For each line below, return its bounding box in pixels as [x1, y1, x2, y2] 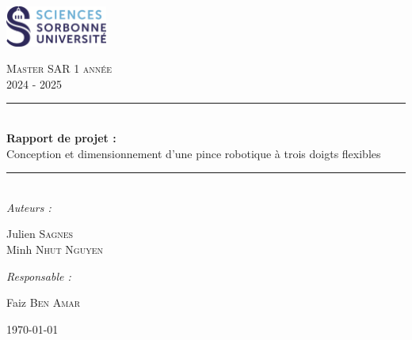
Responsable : [6, 267, 71, 284]
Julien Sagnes [6, 225, 74, 242]
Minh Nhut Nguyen [6, 240, 104, 257]
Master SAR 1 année [6, 60, 112, 77]
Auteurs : [6, 198, 51, 215]
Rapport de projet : [6, 129, 116, 145]
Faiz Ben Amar [6, 294, 81, 311]
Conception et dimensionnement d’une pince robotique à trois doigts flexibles [6, 145, 381, 161]
